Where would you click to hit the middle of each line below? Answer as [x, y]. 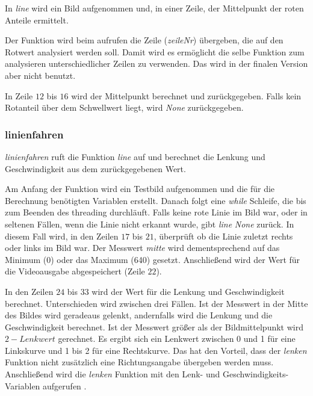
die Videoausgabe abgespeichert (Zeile [75, 271]
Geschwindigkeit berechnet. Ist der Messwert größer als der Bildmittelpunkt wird [154, 326]
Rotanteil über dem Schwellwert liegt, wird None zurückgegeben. [124, 107]
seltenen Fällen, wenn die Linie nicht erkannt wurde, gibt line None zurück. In [150, 224]
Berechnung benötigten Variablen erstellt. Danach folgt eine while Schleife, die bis [156, 200]
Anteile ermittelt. [37, 20]
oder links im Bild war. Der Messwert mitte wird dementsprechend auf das [142, 248]
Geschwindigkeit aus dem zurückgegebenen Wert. [95, 168]
